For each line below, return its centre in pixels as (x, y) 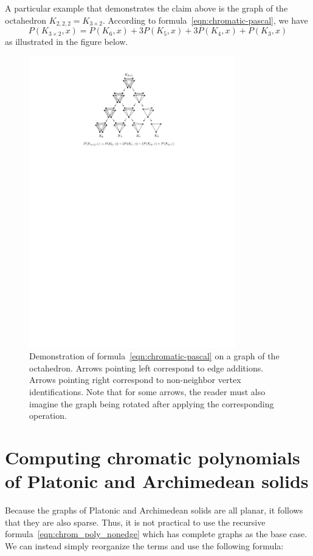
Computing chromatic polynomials (153, 457)
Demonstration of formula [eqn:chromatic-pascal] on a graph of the (154, 356)
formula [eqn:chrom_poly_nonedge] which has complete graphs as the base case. (156, 534)
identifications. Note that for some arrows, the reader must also (147, 391)
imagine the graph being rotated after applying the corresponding (152, 403)
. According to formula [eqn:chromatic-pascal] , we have (205, 20)
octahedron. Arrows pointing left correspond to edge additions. (146, 368)
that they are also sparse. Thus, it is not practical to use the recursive (135, 522)
